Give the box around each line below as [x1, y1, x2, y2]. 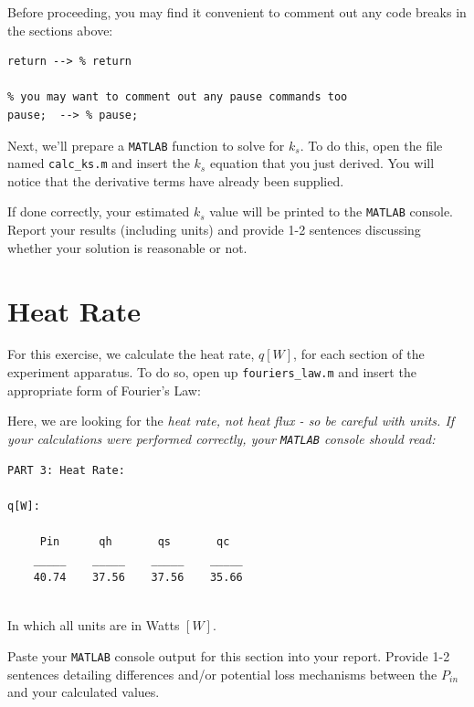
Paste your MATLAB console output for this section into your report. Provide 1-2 [7, 646, 450, 665]
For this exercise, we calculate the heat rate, [7, 344, 255, 364]
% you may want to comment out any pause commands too [7, 90, 348, 104]
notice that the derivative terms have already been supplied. [7, 171, 344, 190]
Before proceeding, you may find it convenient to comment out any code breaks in [7, 3, 467, 21]
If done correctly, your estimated [7, 202, 190, 221]
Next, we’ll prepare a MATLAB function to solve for [7, 135, 285, 154]
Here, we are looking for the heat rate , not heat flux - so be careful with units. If [7, 411, 455, 430]
